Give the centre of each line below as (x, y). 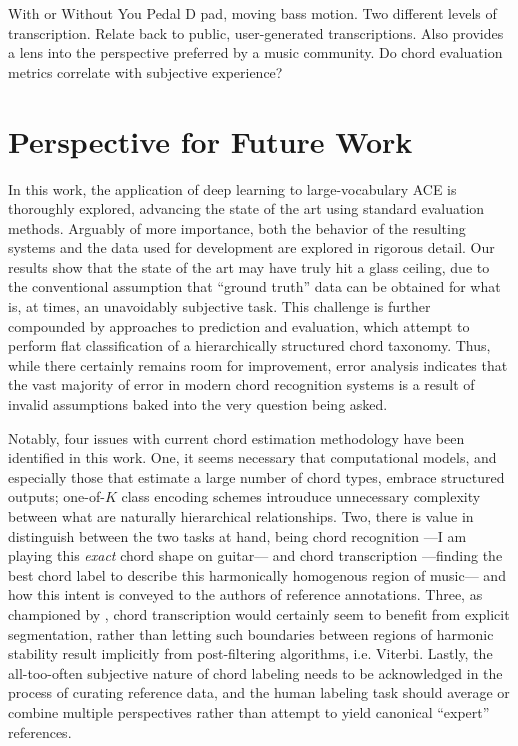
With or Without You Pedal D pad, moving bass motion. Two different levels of (252, 13)
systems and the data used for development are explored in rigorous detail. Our (251, 247)
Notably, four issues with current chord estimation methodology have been (236, 437)
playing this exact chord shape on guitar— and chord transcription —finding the (255, 555)
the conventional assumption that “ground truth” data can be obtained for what (254, 286)
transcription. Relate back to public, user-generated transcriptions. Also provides (256, 32)
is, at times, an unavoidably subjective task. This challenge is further (219, 306)
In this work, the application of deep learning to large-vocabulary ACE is (232, 188)
